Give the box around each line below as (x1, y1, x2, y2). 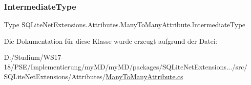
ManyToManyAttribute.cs (105, 71, 183, 81)
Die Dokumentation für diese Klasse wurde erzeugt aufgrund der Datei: (4, 35, 217, 46)
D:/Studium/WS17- (4, 52, 63, 62)
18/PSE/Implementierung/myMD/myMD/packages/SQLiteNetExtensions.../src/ (4, 62, 248, 71)
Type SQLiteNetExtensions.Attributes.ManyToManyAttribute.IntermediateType (4, 19, 246, 30)
